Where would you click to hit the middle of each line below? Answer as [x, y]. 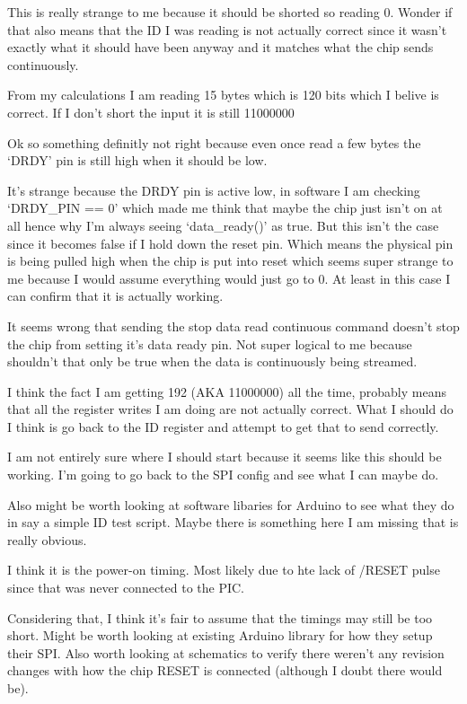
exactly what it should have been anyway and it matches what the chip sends [220, 47]
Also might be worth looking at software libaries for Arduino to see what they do [231, 504]
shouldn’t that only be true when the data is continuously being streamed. [212, 361]
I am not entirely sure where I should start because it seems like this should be [225, 457]
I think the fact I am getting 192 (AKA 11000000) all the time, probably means [227, 391]
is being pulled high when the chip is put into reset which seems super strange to [230, 261]
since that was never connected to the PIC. [126, 588]
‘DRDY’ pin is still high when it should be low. [137, 160]
